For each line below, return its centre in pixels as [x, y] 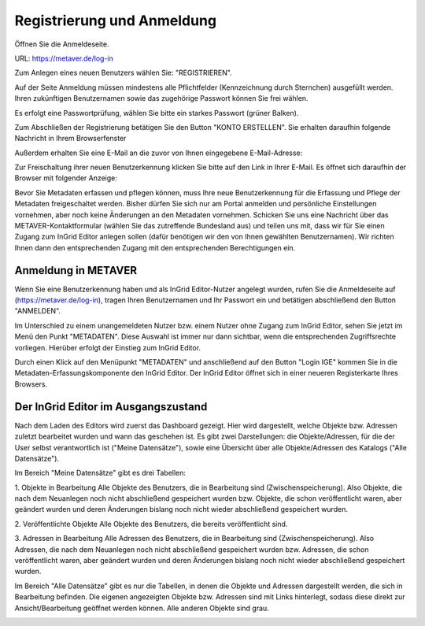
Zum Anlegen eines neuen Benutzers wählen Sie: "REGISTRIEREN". [123, 73]
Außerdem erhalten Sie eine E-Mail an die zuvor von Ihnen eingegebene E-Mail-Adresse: [159, 153]
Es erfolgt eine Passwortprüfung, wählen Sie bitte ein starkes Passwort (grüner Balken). [157, 113]
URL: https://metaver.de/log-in [64, 58]
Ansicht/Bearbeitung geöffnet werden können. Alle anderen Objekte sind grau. [142, 608]
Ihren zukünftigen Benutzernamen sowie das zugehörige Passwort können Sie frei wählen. [161, 98]
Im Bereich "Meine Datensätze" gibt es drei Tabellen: [100, 473]
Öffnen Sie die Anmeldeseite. [62, 44]
